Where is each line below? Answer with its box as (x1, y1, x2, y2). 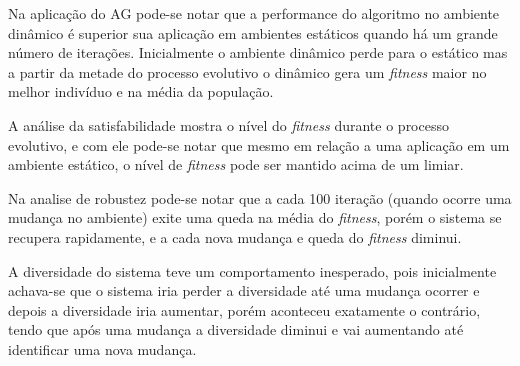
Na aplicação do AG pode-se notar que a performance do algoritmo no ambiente (8, 3, 500, 23)
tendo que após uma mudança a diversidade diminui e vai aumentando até (8, 319, 464, 340)
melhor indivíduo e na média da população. (8, 81, 274, 102)
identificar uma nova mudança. (8, 338, 197, 359)
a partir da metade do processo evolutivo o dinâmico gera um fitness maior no (8, 61, 487, 82)
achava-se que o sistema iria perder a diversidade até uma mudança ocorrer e (8, 280, 480, 301)
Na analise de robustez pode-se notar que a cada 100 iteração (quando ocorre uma (8, 187, 512, 208)
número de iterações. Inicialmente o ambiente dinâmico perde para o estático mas (8, 42, 508, 63)
